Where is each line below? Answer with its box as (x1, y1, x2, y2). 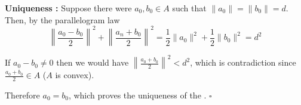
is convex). (55, 69, 94, 81)
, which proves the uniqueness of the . (68, 89, 207, 101)
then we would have (56, 56, 129, 69)
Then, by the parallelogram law (5, 13, 120, 26)
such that (172, 2, 207, 14)
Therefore (5, 89, 40, 101)
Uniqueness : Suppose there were (5, 2, 132, 14)
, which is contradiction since (190, 56, 296, 69)
